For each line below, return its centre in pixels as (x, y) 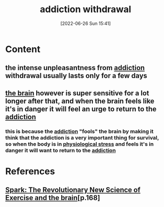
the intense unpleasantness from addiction (75, 68)
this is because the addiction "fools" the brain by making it (79, 131)
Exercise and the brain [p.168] (53, 198)
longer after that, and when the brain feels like (80, 101)
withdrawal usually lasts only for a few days (76, 76)
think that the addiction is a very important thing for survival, (82, 137)
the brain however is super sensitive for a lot (77, 93)
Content (23, 49)
